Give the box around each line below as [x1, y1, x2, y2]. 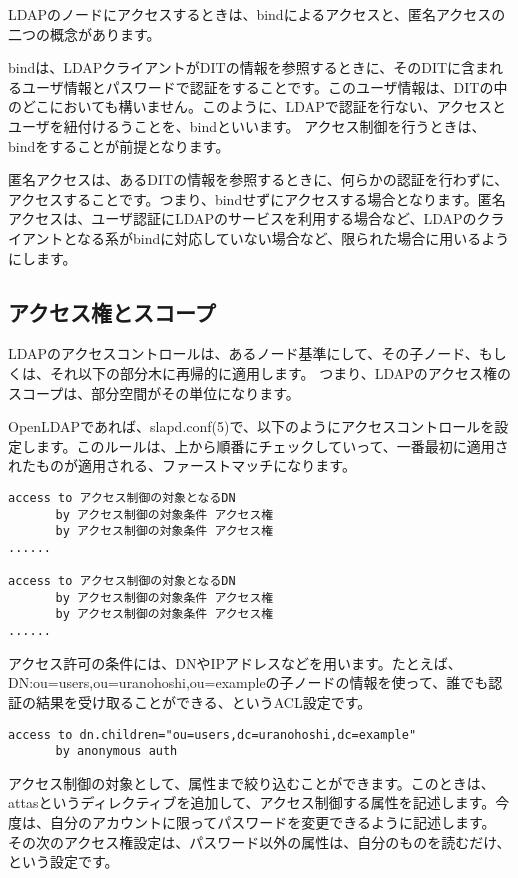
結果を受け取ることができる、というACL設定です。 [35, 691, 372, 712]
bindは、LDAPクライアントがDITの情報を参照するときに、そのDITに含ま [8, 57, 490, 78]
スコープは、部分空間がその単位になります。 [8, 382, 300, 403]
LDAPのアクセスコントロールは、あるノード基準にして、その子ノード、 [8, 343, 479, 364]
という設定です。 [8, 851, 119, 872]
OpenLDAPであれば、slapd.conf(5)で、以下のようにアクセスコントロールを [8, 416, 495, 437]
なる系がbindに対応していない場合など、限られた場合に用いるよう [77, 227, 510, 248]
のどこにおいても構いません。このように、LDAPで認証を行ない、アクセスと [8, 96, 507, 117]
